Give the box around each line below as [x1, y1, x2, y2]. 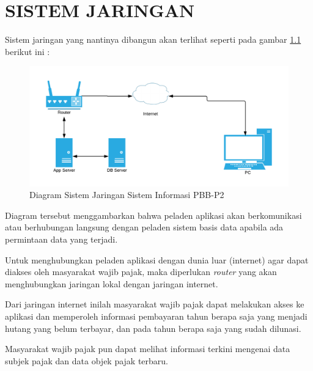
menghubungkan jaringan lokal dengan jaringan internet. [5, 277, 218, 290]
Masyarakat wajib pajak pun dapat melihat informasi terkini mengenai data [5, 342, 290, 355]
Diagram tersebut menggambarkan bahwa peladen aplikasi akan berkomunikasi [5, 208, 302, 221]
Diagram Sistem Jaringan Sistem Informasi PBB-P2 [29, 188, 224, 201]
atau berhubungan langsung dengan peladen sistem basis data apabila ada [5, 221, 284, 233]
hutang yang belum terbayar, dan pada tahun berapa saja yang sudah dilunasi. [5, 321, 301, 334]
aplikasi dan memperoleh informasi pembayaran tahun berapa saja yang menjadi [5, 309, 307, 322]
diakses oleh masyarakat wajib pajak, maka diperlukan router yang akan [5, 265, 277, 278]
